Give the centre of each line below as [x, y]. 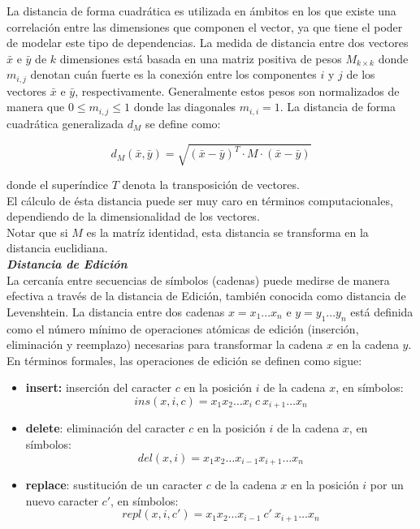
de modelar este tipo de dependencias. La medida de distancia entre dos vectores [208, 43]
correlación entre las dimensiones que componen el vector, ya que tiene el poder [205, 26]
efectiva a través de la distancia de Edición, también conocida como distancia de [206, 296]
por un [387, 485]
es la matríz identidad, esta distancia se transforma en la [227, 232]
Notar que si [37, 232]
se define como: [183, 123]
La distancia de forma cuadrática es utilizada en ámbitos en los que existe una [201, 11]
